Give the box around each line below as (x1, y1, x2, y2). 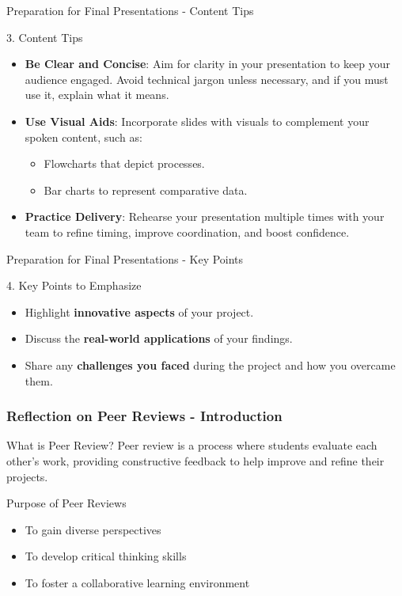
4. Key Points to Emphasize (6, 277, 142, 294)
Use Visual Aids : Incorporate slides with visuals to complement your (25, 112, 370, 129)
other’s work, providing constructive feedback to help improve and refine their (6, 452, 385, 469)
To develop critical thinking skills (25, 548, 187, 564)
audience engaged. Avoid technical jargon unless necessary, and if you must (25, 70, 389, 87)
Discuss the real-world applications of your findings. (25, 330, 293, 347)
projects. (6, 468, 48, 484)
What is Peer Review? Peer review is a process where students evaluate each (6, 437, 377, 454)
